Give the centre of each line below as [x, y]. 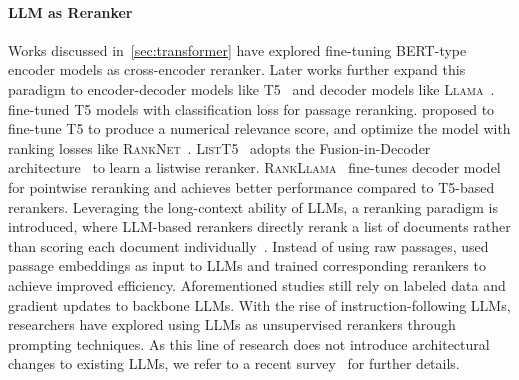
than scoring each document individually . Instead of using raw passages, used [248, 245]
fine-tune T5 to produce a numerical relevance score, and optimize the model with [259, 128]
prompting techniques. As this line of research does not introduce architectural [249, 343]
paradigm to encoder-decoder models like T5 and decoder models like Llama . [251, 88]
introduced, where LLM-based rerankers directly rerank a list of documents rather [259, 226]
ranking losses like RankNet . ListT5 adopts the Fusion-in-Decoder [219, 147]
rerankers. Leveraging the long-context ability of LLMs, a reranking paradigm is [253, 206]
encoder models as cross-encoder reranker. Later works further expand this [237, 69]
